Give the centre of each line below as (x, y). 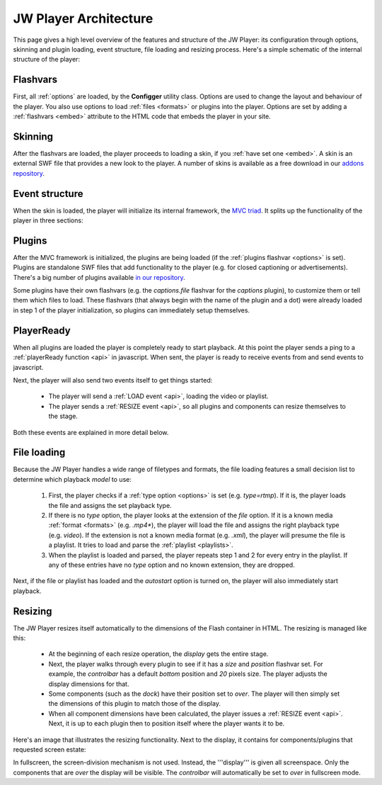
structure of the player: (47, 60)
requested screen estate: (50, 749)
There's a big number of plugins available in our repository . (99, 277)
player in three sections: (48, 220)
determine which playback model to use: (73, 479)
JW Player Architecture (83, 18)
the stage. (63, 416)
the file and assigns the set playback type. (110, 505)
